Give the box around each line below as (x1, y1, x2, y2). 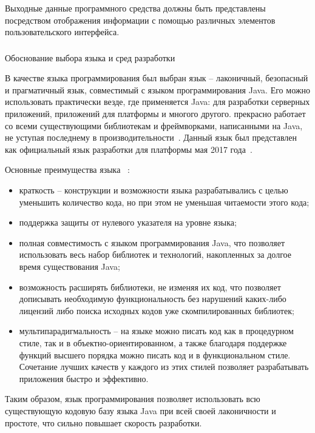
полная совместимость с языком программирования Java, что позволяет (19, 236, 285, 249)
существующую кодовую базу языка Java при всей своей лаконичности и (5, 404, 276, 417)
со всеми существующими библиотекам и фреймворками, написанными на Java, (5, 119, 303, 132)
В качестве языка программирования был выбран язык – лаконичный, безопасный (5, 72, 308, 84)
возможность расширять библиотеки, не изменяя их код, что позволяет (19, 280, 281, 293)
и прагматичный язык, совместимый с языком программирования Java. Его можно (5, 83, 310, 96)
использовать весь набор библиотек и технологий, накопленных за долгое (19, 248, 291, 261)
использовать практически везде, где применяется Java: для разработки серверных (5, 95, 310, 108)
